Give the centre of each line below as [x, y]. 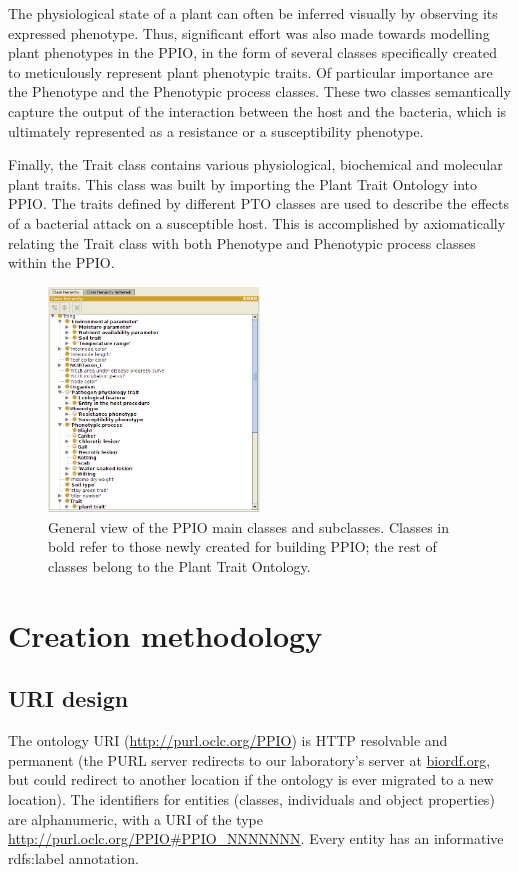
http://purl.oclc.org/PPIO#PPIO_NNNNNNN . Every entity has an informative [256, 838]
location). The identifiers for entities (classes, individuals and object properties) [251, 798]
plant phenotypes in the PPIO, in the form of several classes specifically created [253, 52]
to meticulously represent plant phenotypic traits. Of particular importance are [250, 71]
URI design [68, 698]
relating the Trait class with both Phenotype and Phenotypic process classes [242, 242]
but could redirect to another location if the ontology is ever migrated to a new [251, 779]
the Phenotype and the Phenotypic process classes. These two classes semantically [259, 91]
